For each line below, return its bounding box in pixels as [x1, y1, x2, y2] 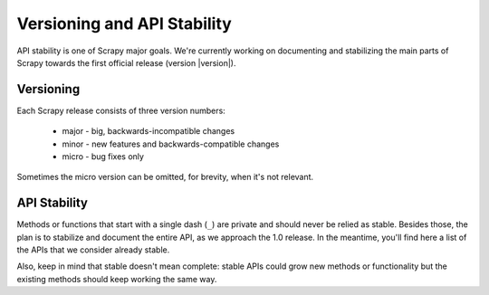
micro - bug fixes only [62, 151, 145, 162]
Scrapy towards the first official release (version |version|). [16, 57, 236, 68]
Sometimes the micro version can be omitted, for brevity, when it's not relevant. [16, 172, 314, 183]
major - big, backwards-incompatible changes [62, 126, 235, 137]
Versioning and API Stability [16, 14, 233, 33]
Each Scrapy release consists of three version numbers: [16, 105, 225, 116]
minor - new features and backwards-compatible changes [62, 138, 280, 149]
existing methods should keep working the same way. [16, 273, 217, 284]
